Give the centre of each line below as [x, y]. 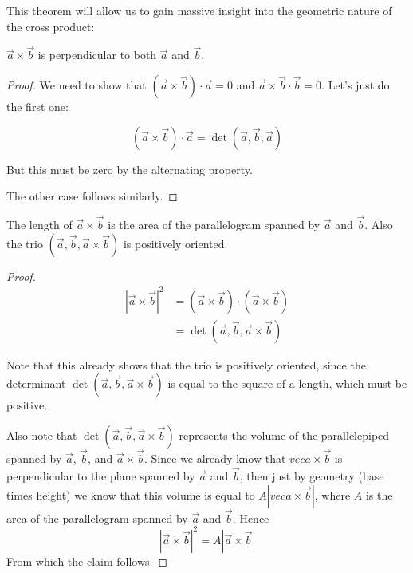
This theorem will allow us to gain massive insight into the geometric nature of [199, 10]
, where [332, 494]
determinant [36, 383]
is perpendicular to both [97, 55]
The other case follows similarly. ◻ [92, 196]
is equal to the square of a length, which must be [287, 383]
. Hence [251, 518]
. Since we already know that [215, 458]
